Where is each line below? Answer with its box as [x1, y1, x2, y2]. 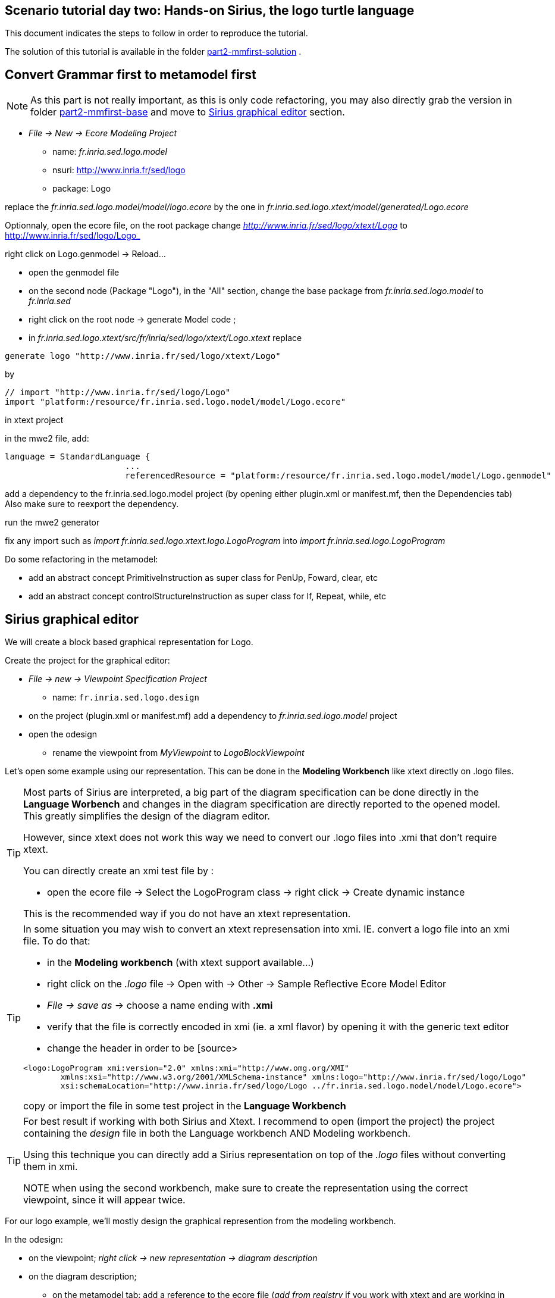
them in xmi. [23, 1161, 78, 1173]
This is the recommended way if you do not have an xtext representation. [23, 908, 351, 920]
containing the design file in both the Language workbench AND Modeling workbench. [23, 1127, 411, 1140]
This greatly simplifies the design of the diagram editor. [23, 810, 270, 822]
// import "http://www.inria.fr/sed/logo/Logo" [5, 387, 231, 398]
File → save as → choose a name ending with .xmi [47, 999, 273, 1012]
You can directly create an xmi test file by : [23, 865, 214, 877]
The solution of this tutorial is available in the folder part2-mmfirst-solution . [5, 46, 302, 57]
